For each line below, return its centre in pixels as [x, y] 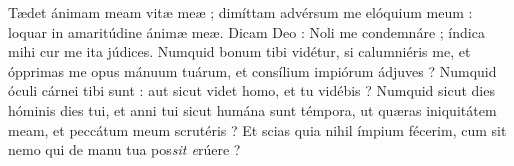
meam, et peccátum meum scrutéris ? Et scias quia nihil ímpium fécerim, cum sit [257, 129]
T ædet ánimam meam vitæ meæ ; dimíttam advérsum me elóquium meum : [240, 12]
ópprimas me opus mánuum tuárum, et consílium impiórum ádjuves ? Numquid [252, 70]
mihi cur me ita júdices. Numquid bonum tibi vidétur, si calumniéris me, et [239, 51]
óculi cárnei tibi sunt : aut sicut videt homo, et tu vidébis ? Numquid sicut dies [251, 90]
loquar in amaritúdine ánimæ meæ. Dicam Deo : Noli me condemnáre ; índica [246, 31]
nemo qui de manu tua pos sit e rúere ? [124, 149]
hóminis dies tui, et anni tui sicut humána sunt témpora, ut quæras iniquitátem [252, 109]
